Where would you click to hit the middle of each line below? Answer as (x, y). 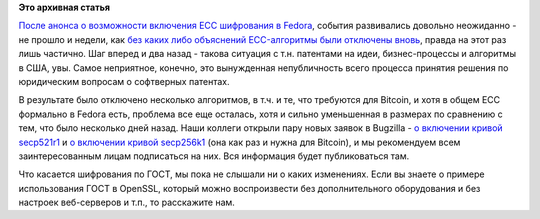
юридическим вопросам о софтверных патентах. (124, 81)
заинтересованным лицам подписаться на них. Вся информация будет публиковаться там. (214, 156)
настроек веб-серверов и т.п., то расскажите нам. (126, 202)
